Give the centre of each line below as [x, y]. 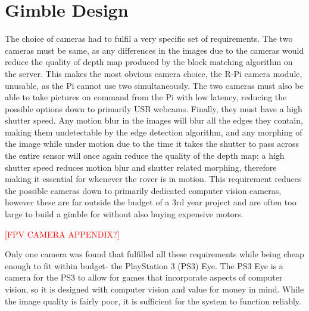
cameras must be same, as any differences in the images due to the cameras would [154, 50]
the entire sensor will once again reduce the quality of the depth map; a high [145, 155]
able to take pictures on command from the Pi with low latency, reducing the [146, 97]
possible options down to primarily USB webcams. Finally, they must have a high [154, 108]
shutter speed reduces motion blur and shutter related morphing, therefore [141, 167]
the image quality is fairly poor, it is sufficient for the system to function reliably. [153, 301]
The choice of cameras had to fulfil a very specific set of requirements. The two [149, 39]
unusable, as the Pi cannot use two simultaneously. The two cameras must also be [154, 85]
